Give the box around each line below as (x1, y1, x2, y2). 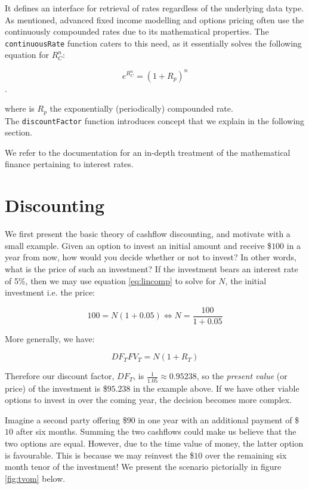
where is (5, 102, 35, 115)
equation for (5, 48, 49, 61)
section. (5, 126, 32, 139)
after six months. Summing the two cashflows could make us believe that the (16, 425, 296, 438)
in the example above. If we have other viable (133, 382, 299, 394)
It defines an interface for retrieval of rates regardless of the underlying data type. (5, 2, 304, 14)
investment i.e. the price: (5, 286, 95, 299)
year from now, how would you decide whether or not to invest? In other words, (5, 251, 296, 263)
